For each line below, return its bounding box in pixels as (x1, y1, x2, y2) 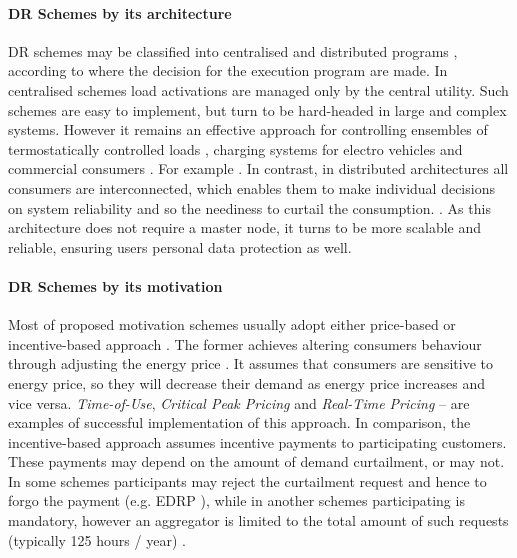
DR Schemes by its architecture (8, 2, 232, 23)
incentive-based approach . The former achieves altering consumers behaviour (8, 333, 482, 354)
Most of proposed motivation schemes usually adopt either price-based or (8, 314, 456, 335)
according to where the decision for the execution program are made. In (8, 60, 448, 81)
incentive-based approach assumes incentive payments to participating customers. (8, 431, 507, 452)
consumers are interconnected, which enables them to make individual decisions (8, 177, 495, 198)
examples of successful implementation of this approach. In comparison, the (8, 412, 471, 433)
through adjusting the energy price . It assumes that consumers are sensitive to (8, 353, 493, 374)
